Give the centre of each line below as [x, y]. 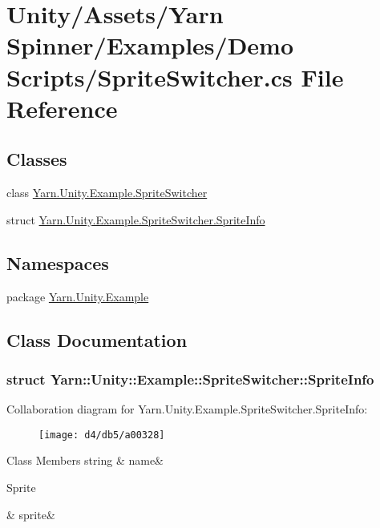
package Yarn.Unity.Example [78, 296]
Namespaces [58, 262]
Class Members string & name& [85, 460]
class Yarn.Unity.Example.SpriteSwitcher [107, 193]
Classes [37, 159]
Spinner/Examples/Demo [150, 45]
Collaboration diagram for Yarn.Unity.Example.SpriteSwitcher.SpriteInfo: [187, 409]
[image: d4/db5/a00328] [102, 435]
